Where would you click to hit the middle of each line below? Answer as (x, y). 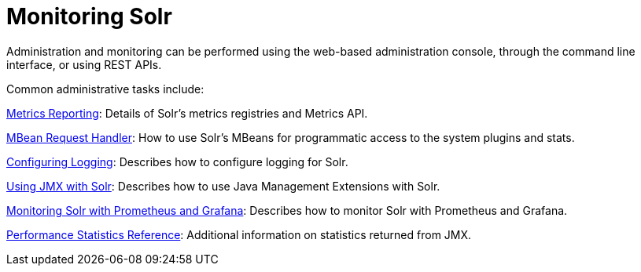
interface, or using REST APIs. (84, 64)
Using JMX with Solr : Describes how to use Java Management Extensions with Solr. (223, 186)
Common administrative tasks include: (105, 89)
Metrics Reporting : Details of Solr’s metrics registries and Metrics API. (187, 113)
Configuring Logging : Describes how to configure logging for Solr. (177, 161)
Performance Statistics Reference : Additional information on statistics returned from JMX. (239, 234)
